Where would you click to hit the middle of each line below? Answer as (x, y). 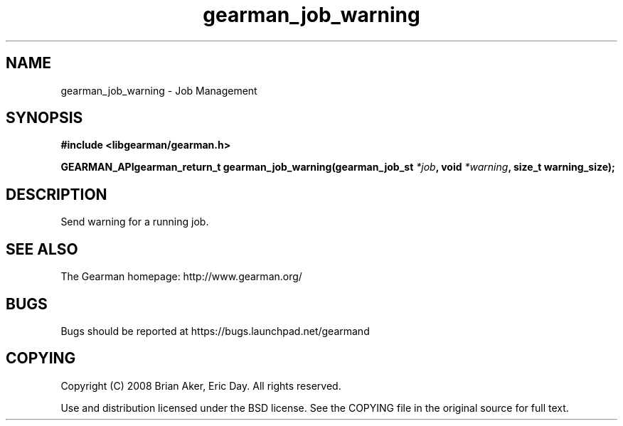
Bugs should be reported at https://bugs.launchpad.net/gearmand (215, 331)
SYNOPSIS (44, 118)
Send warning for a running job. (135, 222)
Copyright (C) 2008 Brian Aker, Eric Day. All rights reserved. (201, 385)
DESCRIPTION (57, 194)
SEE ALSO (42, 249)
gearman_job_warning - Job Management (159, 90)
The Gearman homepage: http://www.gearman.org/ (181, 277)
